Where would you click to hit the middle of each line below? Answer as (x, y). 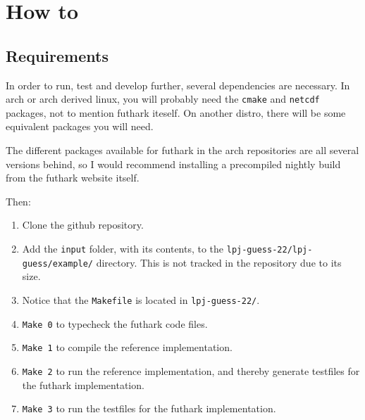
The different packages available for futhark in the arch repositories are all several (182, 150)
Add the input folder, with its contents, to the (123, 248)
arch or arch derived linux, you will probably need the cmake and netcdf (163, 99)
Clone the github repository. (83, 225)
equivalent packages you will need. (80, 126)
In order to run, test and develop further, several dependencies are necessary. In (178, 85)
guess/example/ (58, 263)
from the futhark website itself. (73, 178)
